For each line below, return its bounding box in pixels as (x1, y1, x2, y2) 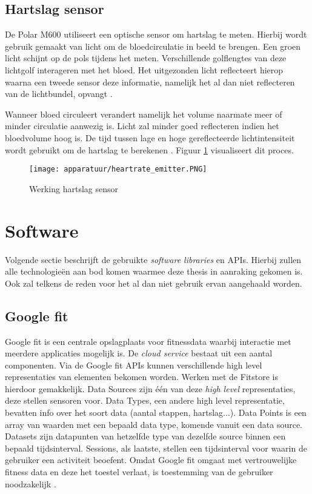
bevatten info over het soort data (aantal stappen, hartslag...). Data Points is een (5, 406, 307, 419)
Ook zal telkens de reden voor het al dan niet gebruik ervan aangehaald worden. (5, 276, 302, 289)
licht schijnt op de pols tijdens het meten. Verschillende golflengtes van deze (5, 52, 287, 64)
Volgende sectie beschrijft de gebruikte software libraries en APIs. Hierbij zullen (5, 253, 302, 265)
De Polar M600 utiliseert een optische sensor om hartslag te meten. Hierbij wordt (5, 28, 307, 41)
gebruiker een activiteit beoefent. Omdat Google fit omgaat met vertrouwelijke (5, 453, 297, 466)
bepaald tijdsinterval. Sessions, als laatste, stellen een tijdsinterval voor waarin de (5, 441, 307, 454)
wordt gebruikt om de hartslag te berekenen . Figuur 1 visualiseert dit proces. (5, 143, 294, 156)
